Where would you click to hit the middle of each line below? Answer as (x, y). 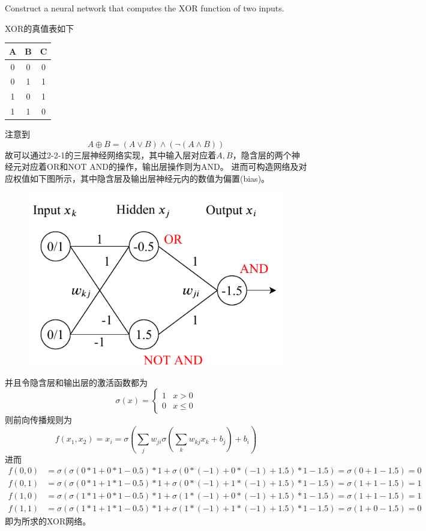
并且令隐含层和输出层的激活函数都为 (76, 382)
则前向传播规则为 (38, 420)
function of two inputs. (242, 8)
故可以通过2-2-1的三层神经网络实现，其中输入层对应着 (111, 154)
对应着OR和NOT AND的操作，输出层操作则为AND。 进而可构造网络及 (160, 166)
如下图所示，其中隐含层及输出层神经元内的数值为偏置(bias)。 (150, 178)
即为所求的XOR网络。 (48, 521)
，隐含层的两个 (262, 154)
